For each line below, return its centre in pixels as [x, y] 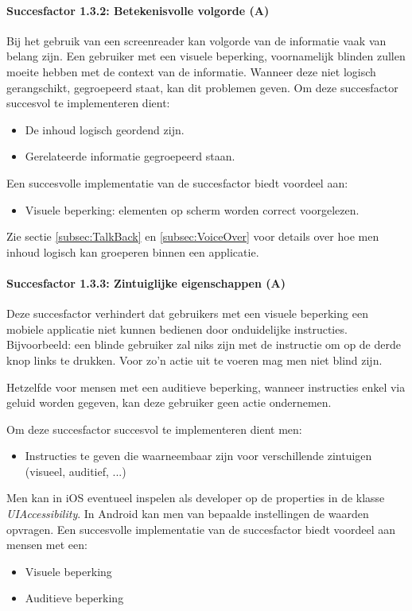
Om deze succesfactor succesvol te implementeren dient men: [154, 429]
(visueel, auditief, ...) [76, 471]
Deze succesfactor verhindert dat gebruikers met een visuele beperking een [187, 313]
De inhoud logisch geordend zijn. [105, 129]
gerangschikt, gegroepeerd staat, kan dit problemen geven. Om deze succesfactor [202, 87]
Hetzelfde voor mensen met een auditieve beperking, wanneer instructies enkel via [206, 387]
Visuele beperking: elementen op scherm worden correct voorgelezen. [192, 209]
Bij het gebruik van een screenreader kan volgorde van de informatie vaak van [196, 40]
